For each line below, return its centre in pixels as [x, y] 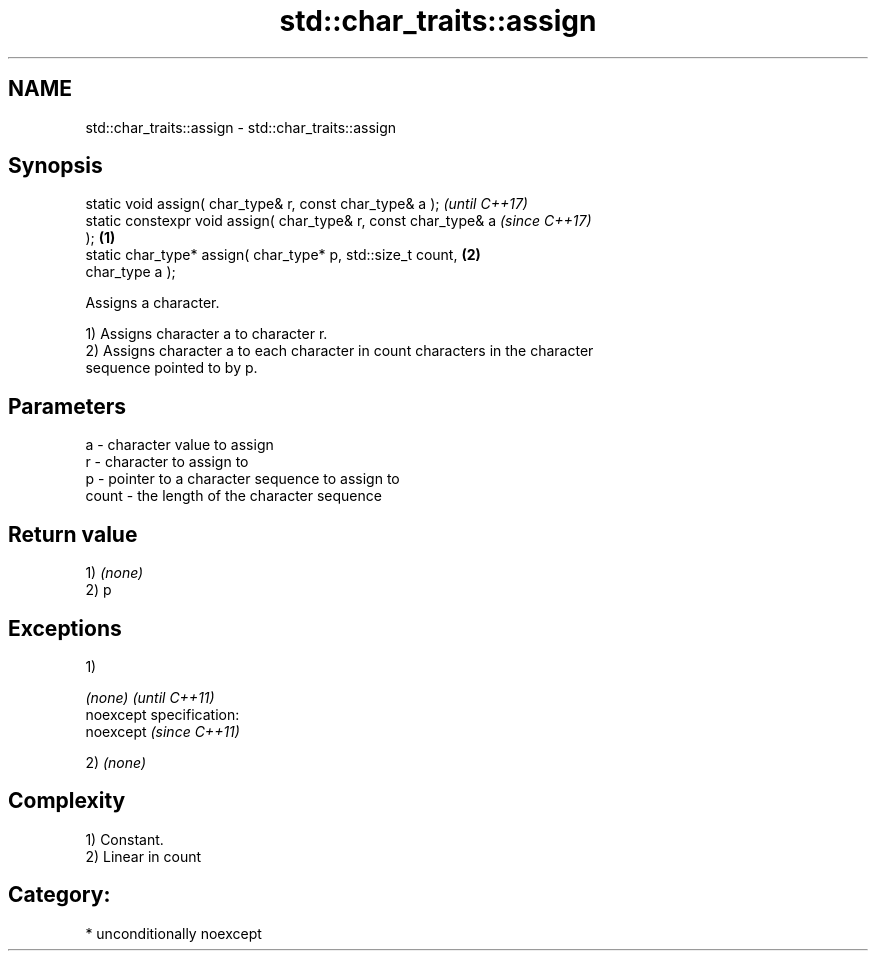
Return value [73, 534]
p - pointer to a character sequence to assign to [242, 479]
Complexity [67, 801]
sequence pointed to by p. [171, 368]
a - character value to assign [179, 445]
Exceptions [65, 628]
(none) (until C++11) [150, 697]
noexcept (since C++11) [162, 731]
